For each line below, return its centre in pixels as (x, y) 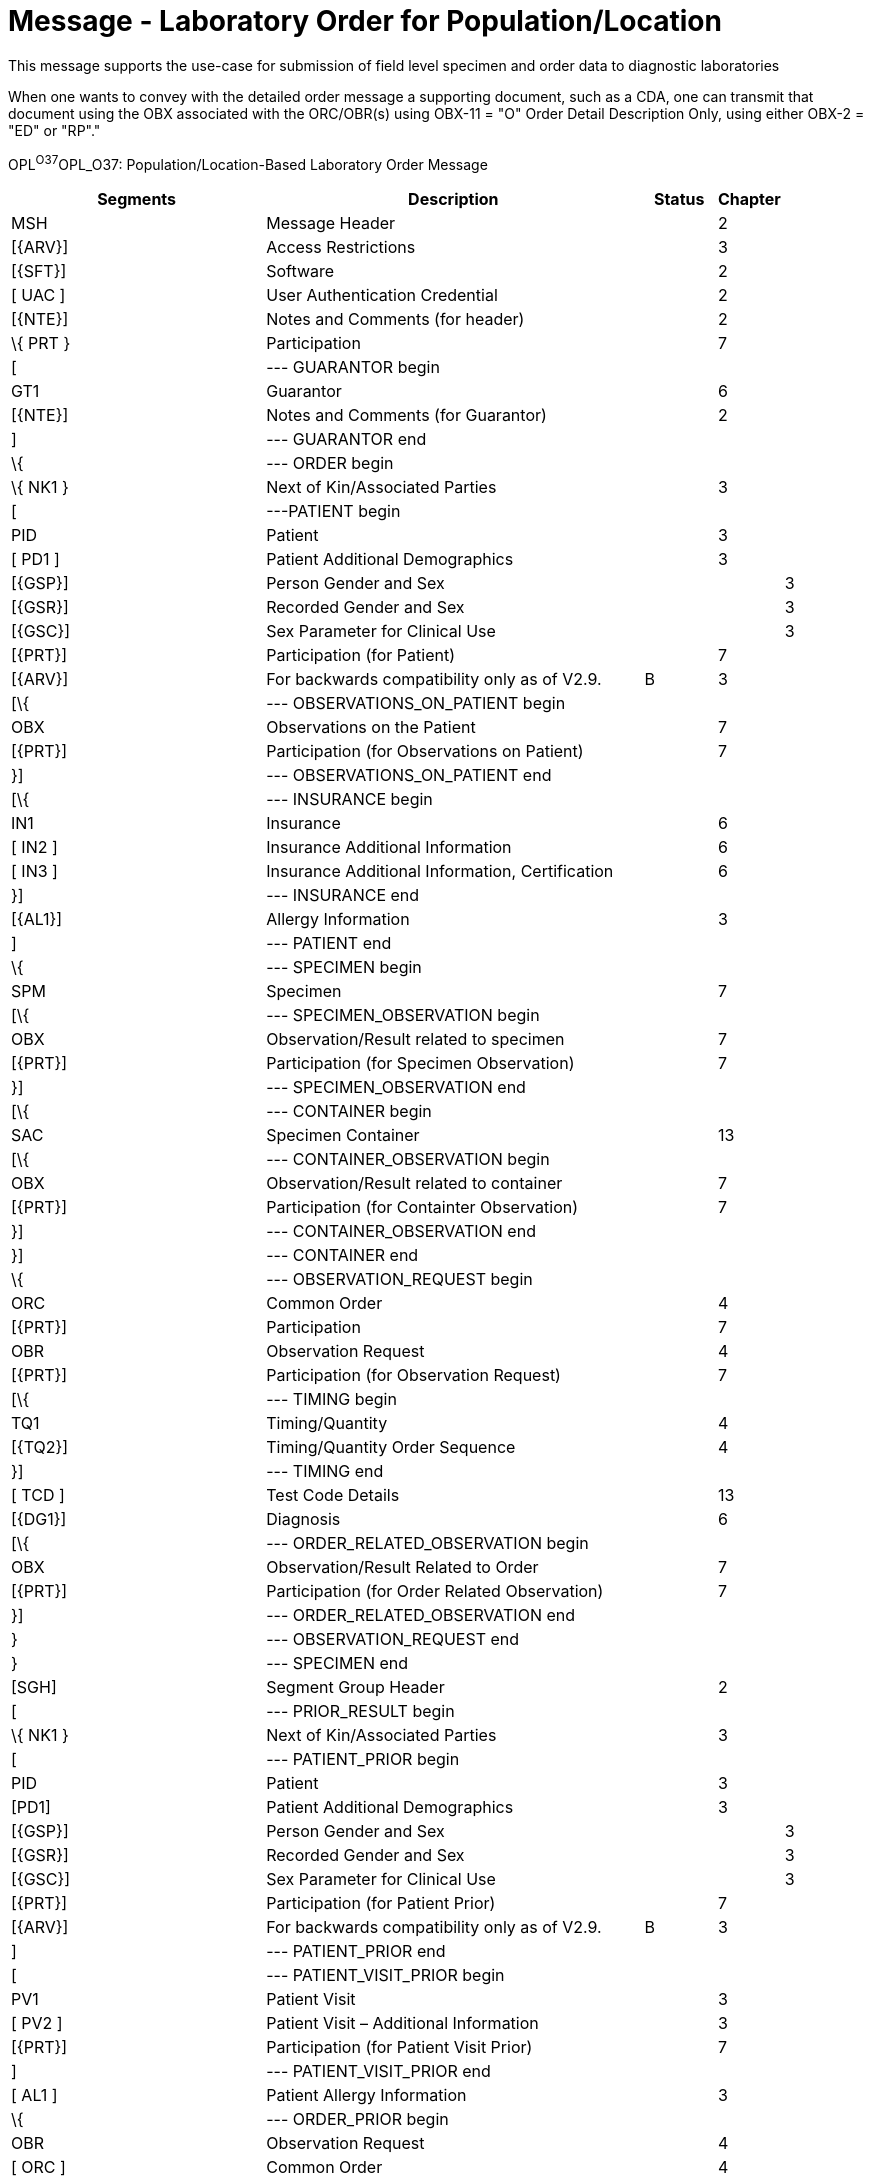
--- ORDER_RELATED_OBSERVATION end (421, 1615)
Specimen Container (343, 1135)
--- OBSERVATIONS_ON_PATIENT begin (416, 703)
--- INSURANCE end (343, 895)
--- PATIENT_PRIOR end (356, 1951)
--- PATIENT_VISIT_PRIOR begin (385, 1975)
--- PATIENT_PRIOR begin (363, 1759)
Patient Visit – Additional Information (402, 2023)
